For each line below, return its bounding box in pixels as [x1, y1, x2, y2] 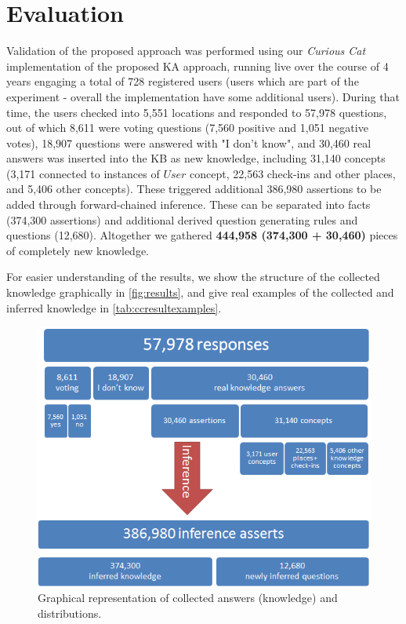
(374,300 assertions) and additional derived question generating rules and [6, 211, 358, 228]
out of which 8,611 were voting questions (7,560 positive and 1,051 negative [6, 119, 368, 136]
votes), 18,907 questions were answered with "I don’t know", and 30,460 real [6, 134, 372, 151]
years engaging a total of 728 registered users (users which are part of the [6, 73, 359, 89]
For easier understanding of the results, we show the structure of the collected [6, 268, 380, 285]
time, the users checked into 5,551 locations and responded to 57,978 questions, [6, 104, 387, 120]
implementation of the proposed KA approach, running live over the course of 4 [6, 57, 389, 74]
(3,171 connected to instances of [6, 165, 160, 181]
